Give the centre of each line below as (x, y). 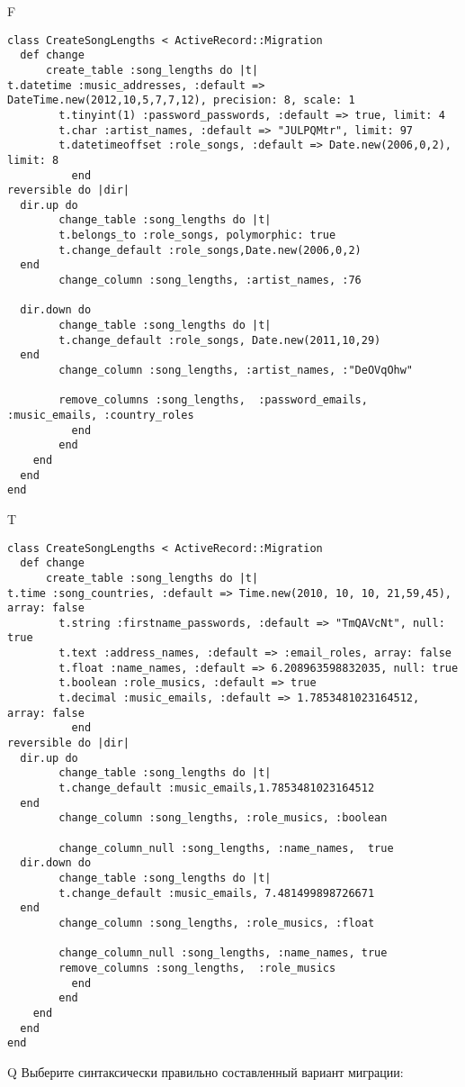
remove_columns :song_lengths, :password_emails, (213, 400)
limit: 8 (33, 160)
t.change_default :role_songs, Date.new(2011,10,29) (220, 340)
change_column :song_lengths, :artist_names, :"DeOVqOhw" (236, 371)
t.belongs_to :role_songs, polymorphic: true (197, 236)
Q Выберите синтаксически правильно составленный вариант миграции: (206, 1071)
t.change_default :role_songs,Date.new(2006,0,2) (210, 250)
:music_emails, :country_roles (101, 415)
